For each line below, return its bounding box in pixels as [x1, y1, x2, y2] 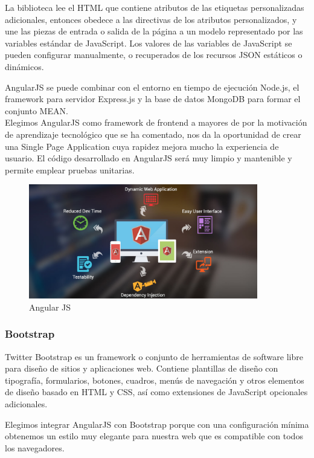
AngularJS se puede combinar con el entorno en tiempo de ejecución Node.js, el [5, 80, 300, 93]
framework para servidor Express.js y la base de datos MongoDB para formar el [5, 92, 301, 105]
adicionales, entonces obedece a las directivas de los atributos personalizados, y [5, 13, 297, 25]
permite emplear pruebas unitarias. [5, 163, 135, 176]
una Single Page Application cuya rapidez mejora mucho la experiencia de [5, 140, 279, 152]
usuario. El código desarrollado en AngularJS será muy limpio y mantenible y [5, 152, 292, 164]
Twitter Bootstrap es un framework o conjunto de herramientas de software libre [5, 350, 303, 363]
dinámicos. [5, 60, 44, 73]
